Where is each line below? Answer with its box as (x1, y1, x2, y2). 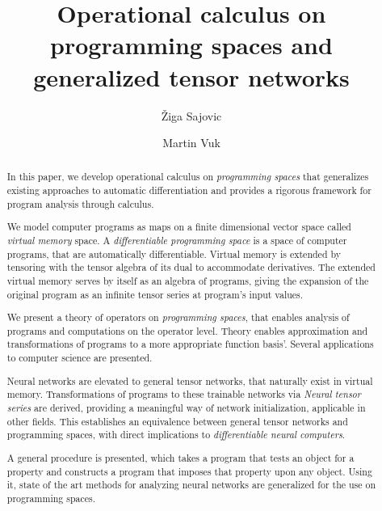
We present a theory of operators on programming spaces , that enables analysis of (6, 310, 350, 324)
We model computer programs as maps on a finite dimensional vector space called (6, 220, 351, 234)
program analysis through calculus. (6, 196, 154, 210)
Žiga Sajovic (161, 107, 222, 124)
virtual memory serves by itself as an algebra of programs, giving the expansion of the (6, 273, 369, 287)
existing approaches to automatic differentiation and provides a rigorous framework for (6, 184, 372, 197)
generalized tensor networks (33, 60, 350, 93)
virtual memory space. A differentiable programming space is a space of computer (6, 234, 347, 247)
